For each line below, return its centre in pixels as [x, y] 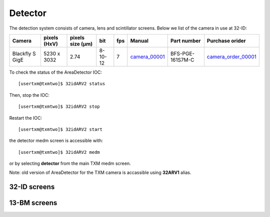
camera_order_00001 [232, 57]
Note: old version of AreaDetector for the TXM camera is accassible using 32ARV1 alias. [100, 172]
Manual [139, 41]
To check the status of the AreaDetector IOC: [56, 72]
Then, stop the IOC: [29, 95]
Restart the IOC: [26, 118]
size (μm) [81, 44]
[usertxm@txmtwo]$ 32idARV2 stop [59, 107]
